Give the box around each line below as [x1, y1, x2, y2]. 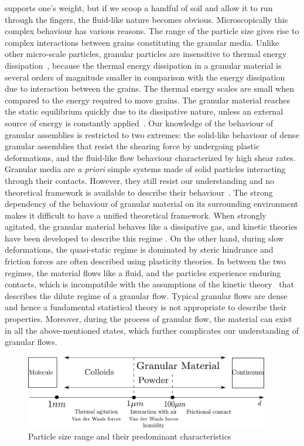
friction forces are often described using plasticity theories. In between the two [5, 255, 286, 267]
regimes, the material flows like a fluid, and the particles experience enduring [5, 266, 281, 279]
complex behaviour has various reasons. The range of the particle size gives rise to [5, 25, 299, 37]
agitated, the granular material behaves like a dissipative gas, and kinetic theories [5, 220, 298, 233]
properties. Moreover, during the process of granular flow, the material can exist [5, 313, 292, 325]
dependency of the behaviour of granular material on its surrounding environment [5, 197, 299, 210]
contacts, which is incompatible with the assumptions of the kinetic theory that [5, 278, 294, 290]
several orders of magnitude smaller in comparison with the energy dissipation [5, 71, 285, 83]
